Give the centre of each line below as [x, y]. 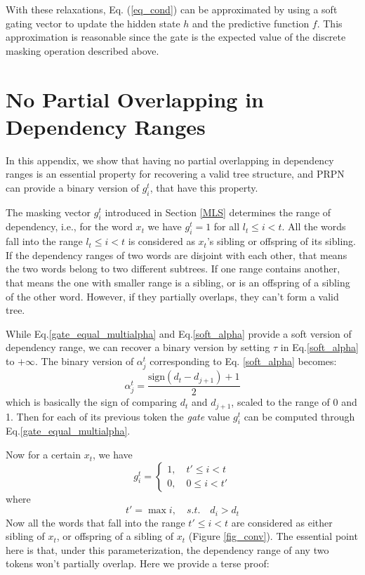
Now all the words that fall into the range [95, 522]
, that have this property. [204, 187]
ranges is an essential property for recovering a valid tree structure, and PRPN [175, 174]
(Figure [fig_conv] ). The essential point [273, 536]
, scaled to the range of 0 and [294, 402]
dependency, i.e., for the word [69, 226]
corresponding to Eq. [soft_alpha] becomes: [243, 361]
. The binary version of [85, 361]
